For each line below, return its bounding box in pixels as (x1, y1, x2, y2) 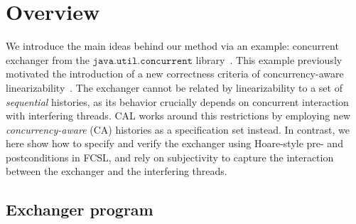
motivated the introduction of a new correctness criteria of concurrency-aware (6, 66, 344, 81)
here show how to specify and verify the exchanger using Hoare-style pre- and (6, 136, 343, 151)
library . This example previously (195, 52, 342, 67)
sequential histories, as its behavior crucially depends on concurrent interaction (6, 94, 349, 109)
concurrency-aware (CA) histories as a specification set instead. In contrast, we (6, 122, 350, 137)
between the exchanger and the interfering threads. (6, 164, 227, 178)
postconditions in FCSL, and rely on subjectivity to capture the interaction (6, 149, 334, 164)
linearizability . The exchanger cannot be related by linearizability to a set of (6, 80, 342, 95)
